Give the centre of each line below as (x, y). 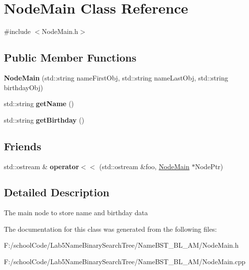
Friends (23, 146)
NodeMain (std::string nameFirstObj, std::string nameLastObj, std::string (116, 77)
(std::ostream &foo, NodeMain (144, 166)
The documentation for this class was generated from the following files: (110, 229)
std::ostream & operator (42, 166)
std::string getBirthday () (44, 119)
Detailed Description (57, 192)
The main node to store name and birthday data (76, 213)
